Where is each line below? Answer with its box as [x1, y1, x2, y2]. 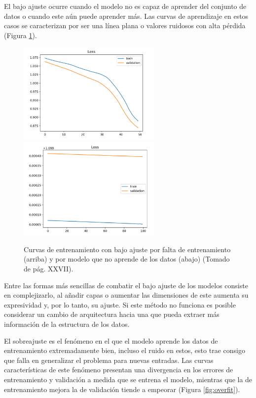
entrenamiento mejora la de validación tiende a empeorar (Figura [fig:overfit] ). [4, 384, 240, 394]
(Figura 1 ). [4, 30, 37, 40]
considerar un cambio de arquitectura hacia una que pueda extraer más [4, 309, 219, 319]
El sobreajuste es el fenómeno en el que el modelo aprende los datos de [4, 335, 218, 346]
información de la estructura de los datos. [4, 318, 130, 329]
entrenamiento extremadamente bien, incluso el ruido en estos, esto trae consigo [4, 345, 245, 355]
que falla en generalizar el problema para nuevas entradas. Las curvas [4, 354, 214, 365]
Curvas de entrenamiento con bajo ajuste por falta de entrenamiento [24, 244, 231, 254]
